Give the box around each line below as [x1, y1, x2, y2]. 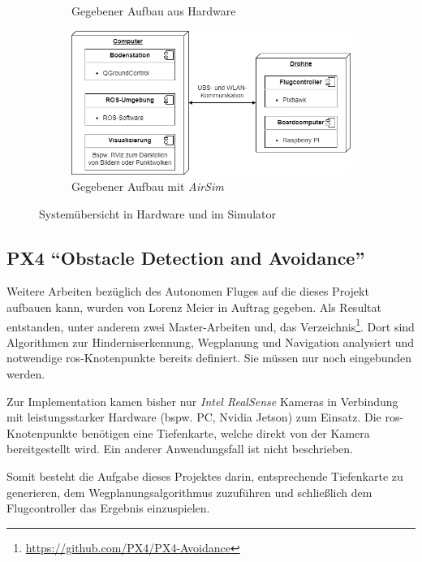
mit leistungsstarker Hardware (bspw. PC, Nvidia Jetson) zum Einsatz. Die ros [6, 409, 400, 426]
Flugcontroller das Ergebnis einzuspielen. [6, 499, 210, 517]
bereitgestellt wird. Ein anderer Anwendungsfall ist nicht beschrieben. [6, 440, 353, 457]
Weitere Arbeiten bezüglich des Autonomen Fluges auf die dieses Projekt [6, 283, 369, 300]
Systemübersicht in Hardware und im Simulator [39, 205, 276, 222]
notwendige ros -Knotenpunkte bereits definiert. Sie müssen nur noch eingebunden [6, 349, 412, 366]
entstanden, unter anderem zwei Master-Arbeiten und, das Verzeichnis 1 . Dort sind [6, 315, 415, 335]
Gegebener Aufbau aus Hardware [71, 2, 236, 19]
